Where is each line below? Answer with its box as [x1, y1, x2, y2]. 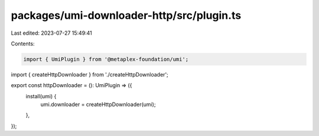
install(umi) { [25, 92, 57, 99]
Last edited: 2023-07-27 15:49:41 [11, 29, 93, 37]
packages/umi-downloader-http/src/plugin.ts [11, 9, 242, 22]
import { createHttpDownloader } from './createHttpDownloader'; [11, 71, 168, 78]
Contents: [11, 40, 35, 47]
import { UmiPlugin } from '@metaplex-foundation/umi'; [23, 56, 189, 62]
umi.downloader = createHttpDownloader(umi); [40, 101, 156, 108]
